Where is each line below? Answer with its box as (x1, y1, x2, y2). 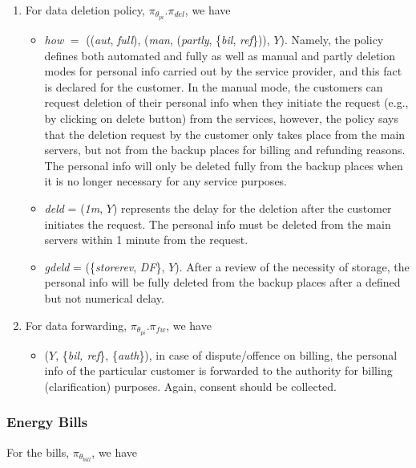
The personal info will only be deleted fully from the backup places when (44, 157, 403, 173)
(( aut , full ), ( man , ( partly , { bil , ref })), (86, 31, 270, 48)
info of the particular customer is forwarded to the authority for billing (44, 362, 393, 379)
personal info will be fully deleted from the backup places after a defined (44, 274, 401, 291)
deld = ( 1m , (44, 200, 103, 217)
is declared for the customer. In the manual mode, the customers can (44, 78, 383, 95)
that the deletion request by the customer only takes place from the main (44, 125, 406, 142)
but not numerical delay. (44, 290, 164, 306)
